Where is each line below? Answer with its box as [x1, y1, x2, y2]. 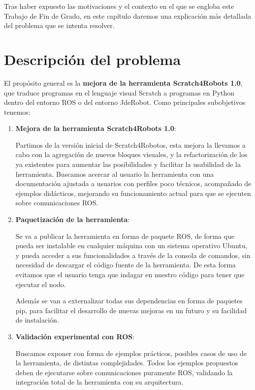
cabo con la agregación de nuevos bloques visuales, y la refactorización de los [15, 149, 248, 160]
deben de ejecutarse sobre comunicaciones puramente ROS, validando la [15, 367, 233, 377]
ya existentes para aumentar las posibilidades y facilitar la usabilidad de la [15, 159, 241, 169]
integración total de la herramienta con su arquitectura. [15, 377, 184, 387]
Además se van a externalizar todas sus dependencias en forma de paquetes [15, 295, 243, 306]
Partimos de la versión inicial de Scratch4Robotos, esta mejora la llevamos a [15, 139, 246, 150]
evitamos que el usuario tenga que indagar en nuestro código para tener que [15, 269, 245, 279]
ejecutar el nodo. [15, 279, 66, 289]
